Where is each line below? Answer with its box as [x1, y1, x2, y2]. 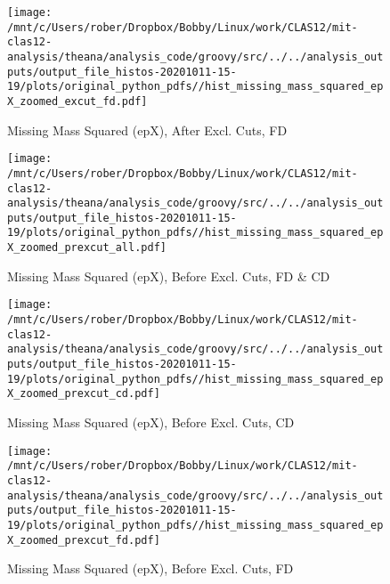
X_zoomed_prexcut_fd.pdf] [7, 533, 160, 547]
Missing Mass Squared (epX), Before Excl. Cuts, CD [7, 412, 295, 431]
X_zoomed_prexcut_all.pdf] [7, 241, 167, 255]
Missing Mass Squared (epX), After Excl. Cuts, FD [7, 120, 288, 139]
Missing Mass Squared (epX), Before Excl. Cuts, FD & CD [7, 266, 330, 285]
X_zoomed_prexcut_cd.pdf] [7, 387, 160, 401]
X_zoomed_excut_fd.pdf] [7, 94, 148, 108]
